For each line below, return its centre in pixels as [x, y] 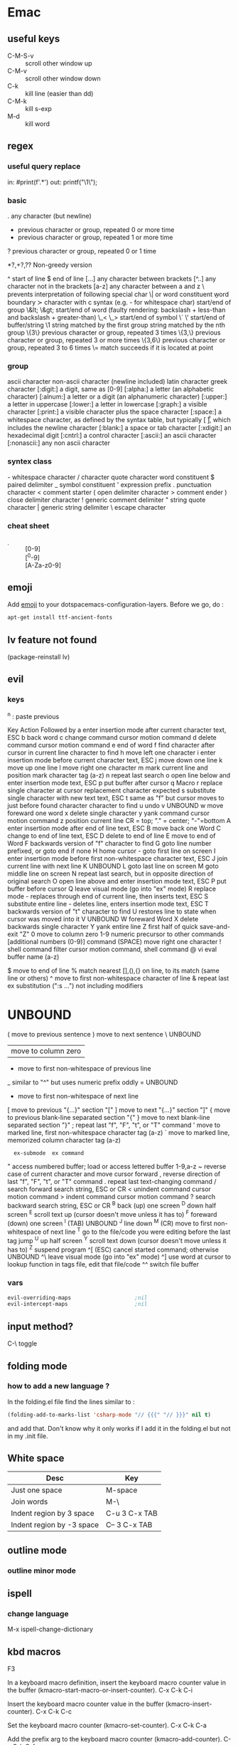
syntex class [29, 461]
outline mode [37, 1550]
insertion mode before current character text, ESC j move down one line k [115, 760]
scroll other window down [63, 78]
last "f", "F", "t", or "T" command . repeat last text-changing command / [112, 1182]
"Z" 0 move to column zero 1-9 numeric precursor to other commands [122, 934]
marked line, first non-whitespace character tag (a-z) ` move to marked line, [119, 1133]
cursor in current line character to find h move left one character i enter [112, 753]
